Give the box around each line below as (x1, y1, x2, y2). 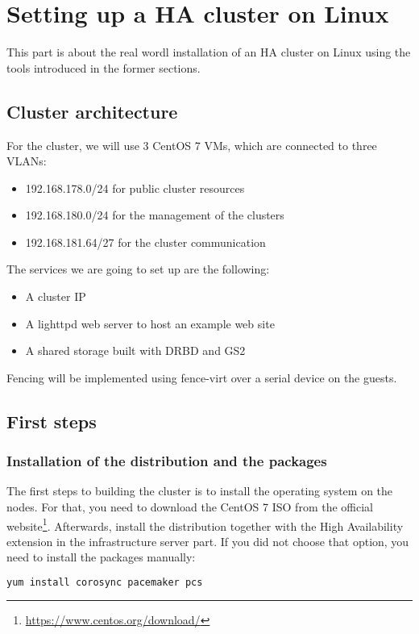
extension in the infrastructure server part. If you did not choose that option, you (6, 532, 409, 549)
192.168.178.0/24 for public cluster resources (25, 179, 245, 196)
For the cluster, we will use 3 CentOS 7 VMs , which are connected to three (6, 136, 377, 153)
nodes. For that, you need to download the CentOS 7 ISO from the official (6, 498, 373, 515)
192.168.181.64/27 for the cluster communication (25, 233, 266, 250)
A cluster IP (25, 288, 86, 305)
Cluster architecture (6, 98, 178, 123)
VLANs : (6, 152, 47, 169)
